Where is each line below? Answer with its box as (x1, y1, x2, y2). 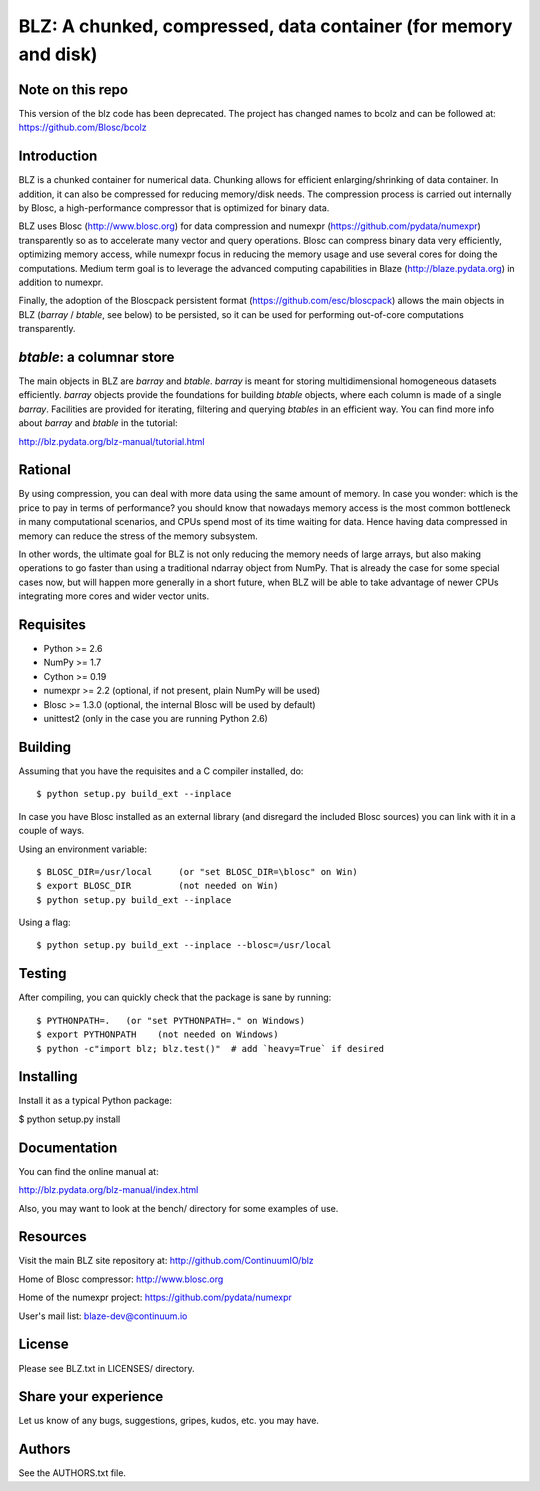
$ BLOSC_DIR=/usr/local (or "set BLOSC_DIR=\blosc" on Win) (36, 866, 359, 877)
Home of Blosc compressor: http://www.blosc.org (18, 1273, 224, 1285)
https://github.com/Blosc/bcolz (18, 121, 147, 134)
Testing (18, 965, 67, 982)
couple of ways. (18, 825, 85, 837)
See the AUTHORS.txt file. (18, 1467, 127, 1479)
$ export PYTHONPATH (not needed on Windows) (36, 1029, 279, 1040)
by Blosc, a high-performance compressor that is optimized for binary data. (18, 201, 330, 214)
